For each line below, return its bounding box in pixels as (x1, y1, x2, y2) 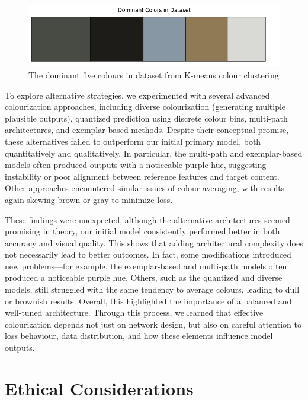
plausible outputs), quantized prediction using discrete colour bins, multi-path (5, 112, 288, 124)
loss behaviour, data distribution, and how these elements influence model (5, 329, 273, 342)
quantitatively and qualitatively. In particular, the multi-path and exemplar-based (5, 147, 303, 159)
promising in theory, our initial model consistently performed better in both (5, 225, 280, 237)
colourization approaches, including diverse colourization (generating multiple (5, 100, 286, 113)
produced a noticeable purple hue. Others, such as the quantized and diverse (5, 271, 283, 284)
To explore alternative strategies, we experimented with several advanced (5, 88, 270, 101)
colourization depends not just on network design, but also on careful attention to (5, 318, 301, 330)
